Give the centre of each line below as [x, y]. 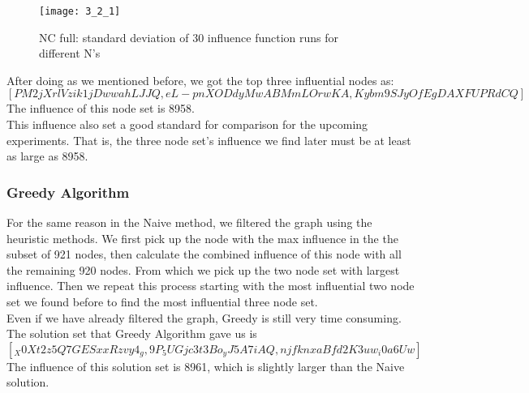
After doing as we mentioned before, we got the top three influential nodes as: [200, 80]
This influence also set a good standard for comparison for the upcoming [187, 124]
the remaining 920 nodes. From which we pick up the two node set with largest [203, 269]
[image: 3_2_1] [80, 11]
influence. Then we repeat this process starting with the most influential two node [211, 286]
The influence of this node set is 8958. [101, 108]
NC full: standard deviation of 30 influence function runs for [189, 37]
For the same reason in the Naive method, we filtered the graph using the [189, 222]
